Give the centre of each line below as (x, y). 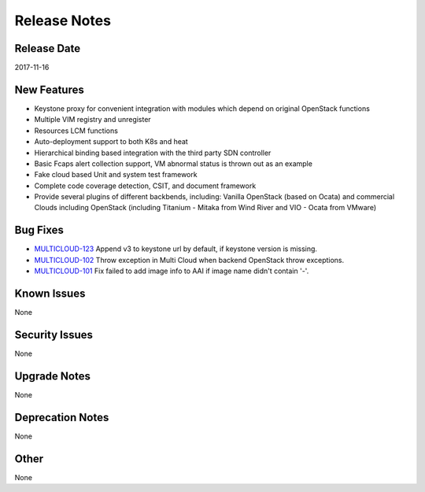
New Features (49, 89)
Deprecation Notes (62, 417)
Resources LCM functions (76, 131)
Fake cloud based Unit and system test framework (116, 175)
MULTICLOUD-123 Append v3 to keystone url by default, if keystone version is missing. (176, 249)
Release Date (48, 48)
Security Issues (54, 335)
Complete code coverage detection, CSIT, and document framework (145, 186)
